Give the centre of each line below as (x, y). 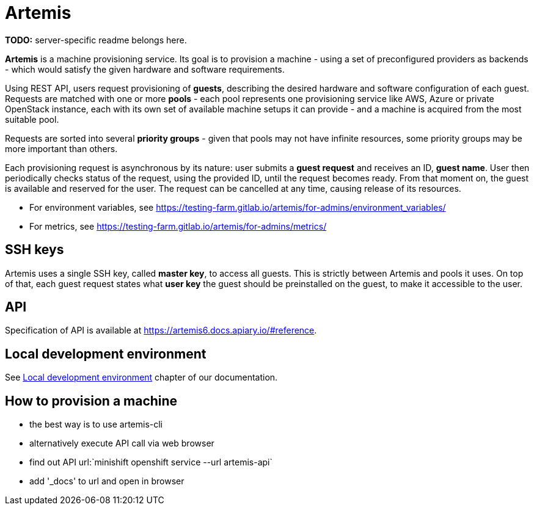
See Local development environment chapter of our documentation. (141, 377)
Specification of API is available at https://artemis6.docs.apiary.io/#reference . (161, 330)
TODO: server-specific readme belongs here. (96, 40)
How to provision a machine (91, 401)
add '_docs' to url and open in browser (107, 481)
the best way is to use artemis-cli (96, 424)
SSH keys (35, 250)
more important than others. (61, 148)
